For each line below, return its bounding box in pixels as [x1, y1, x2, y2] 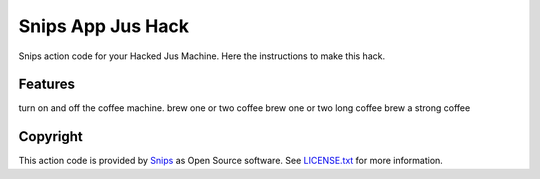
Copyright [18, 128, 84, 145]
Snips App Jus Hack [18, 15, 190, 37]
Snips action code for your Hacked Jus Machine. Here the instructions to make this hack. [18, 50, 385, 62]
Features [18, 76, 75, 93]
